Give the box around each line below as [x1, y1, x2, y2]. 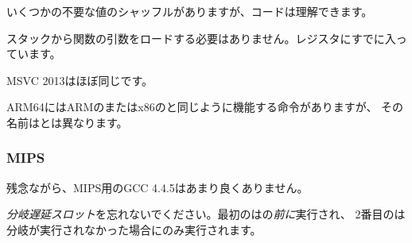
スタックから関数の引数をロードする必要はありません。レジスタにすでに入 [6, 29, 396, 46]
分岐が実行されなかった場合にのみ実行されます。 [6, 221, 262, 237]
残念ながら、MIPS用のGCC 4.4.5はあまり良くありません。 [6, 179, 309, 195]
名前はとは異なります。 [6, 114, 128, 130]
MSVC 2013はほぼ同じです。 [6, 71, 154, 88]
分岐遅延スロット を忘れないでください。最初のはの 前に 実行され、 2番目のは [6, 206, 406, 222]
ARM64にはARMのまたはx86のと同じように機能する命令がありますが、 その [6, 98, 404, 115]
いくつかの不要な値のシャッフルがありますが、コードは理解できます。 [6, 3, 373, 19]
